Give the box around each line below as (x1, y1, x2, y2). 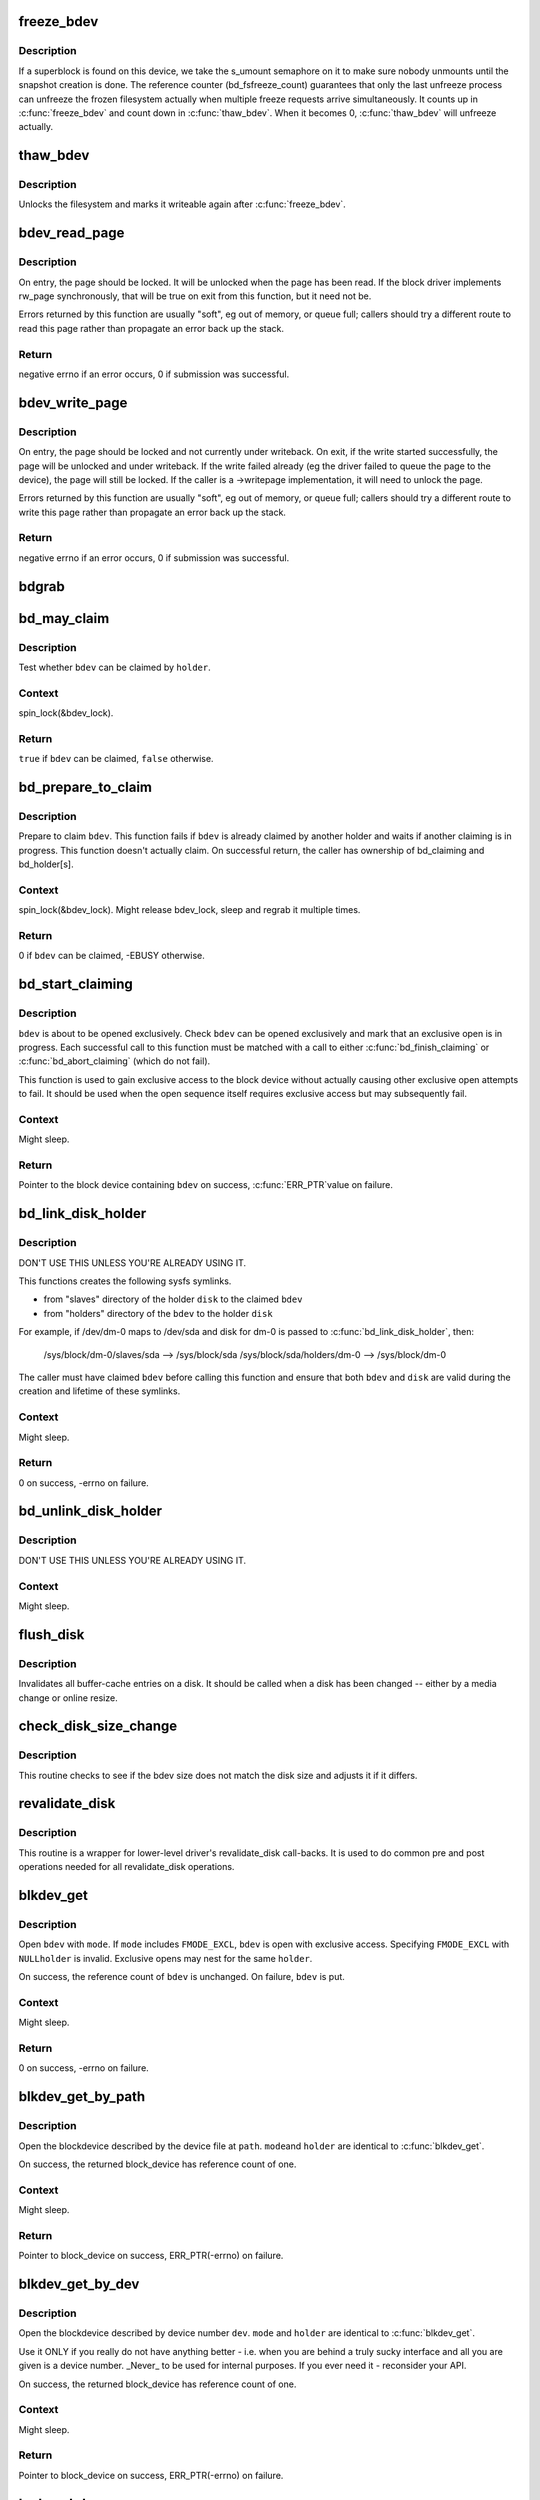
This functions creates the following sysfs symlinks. (18, 1275, 232, 1287)
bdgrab (18, 578, 65, 595)
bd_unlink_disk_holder (18, 1503, 163, 1520)
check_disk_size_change (18, 1718, 178, 1735)
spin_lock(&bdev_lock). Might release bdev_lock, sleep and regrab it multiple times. (18, 904, 361, 916)
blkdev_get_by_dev (18, 2276, 140, 2293)
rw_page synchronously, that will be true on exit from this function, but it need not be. (18, 290, 372, 302)
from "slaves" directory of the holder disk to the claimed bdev (43, 1293, 303, 1305)
